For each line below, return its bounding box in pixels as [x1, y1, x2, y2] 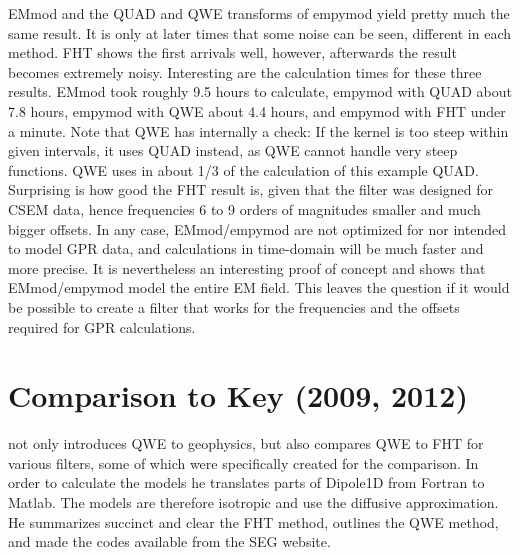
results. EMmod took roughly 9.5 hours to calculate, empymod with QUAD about [8, 81, 512, 102]
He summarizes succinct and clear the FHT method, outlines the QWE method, [8, 511, 499, 532]
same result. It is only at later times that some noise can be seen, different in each [8, 22, 512, 43]
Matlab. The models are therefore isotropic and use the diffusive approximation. [8, 492, 499, 512]
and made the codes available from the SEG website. [8, 531, 331, 552]
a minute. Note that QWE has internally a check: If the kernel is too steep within [8, 120, 509, 141]
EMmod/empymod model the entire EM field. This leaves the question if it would [8, 277, 510, 298]
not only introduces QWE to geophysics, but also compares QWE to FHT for [8, 433, 484, 454]
